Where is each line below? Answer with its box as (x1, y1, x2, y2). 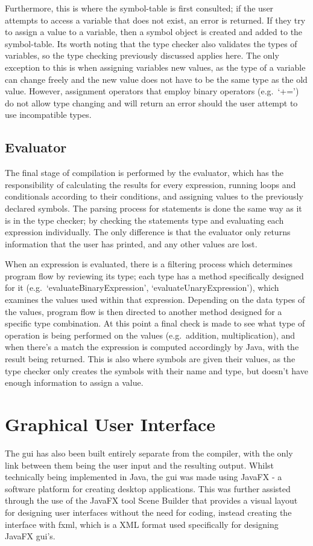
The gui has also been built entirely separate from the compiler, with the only (5, 446, 293, 459)
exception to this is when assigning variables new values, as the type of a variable (5, 60, 306, 73)
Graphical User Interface (5, 412, 216, 437)
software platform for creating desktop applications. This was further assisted (5, 482, 291, 495)
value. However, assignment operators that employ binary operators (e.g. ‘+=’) (5, 85, 299, 97)
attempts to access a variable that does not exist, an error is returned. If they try (5, 13, 306, 26)
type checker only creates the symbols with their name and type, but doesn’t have (5, 364, 308, 377)
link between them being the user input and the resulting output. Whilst (5, 458, 274, 471)
